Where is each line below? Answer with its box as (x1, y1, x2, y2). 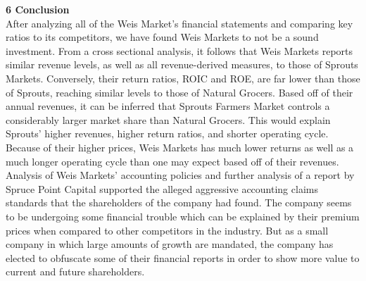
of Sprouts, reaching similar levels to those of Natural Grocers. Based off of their (6, 85, 353, 99)
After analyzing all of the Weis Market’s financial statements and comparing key (6, 15, 353, 30)
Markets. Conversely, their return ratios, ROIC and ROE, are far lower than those (6, 70, 360, 85)
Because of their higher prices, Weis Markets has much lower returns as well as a (6, 139, 354, 154)
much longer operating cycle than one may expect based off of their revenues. (6, 154, 339, 168)
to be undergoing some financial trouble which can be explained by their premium (6, 208, 360, 223)
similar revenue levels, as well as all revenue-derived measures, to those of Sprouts (6, 57, 358, 72)
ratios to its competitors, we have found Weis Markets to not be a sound (6, 30, 319, 44)
